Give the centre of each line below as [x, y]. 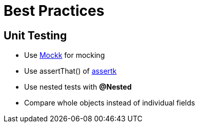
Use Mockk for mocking [65, 55]
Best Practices [54, 11]
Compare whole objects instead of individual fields [110, 103]
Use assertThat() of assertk [71, 71]
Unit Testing [35, 35]
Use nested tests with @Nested [78, 87]
